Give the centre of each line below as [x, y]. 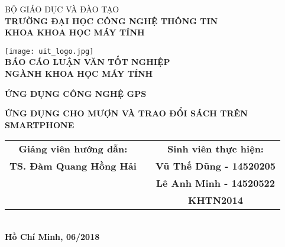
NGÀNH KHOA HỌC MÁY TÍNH [79, 74]
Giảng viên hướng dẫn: [73, 149]
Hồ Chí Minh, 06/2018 [52, 236]
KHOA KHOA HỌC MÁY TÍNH [75, 32]
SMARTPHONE [40, 124]
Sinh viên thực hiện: [215, 149]
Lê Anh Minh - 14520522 [216, 183]
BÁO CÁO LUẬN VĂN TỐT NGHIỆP [88, 62]
